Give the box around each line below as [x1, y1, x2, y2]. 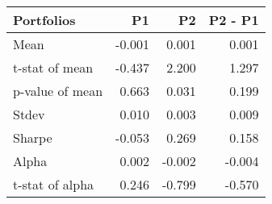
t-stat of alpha [13, 175, 94, 194]
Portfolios [13, 10, 76, 29]
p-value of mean [13, 81, 103, 100]
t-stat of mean [13, 58, 94, 77]
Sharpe [13, 128, 52, 147]
